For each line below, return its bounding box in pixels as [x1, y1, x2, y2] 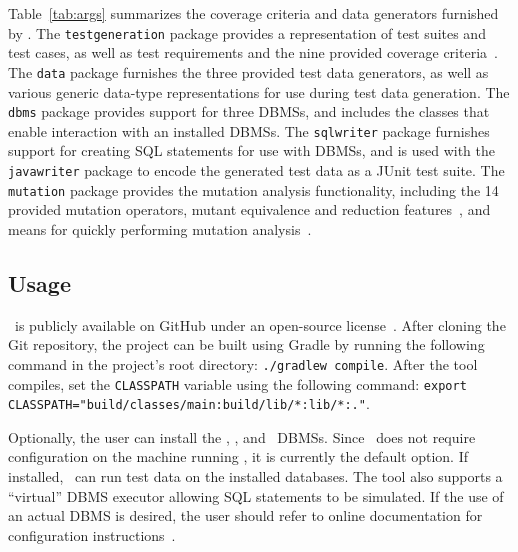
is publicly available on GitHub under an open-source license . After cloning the [14, 314, 506, 335]
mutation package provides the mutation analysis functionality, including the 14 [8, 179, 499, 200]
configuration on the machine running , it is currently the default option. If [8, 446, 468, 467]
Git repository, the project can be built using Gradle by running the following [8, 334, 485, 355]
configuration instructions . [8, 524, 176, 545]
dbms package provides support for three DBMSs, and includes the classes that [8, 101, 490, 122]
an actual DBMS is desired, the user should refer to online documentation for [8, 505, 483, 526]
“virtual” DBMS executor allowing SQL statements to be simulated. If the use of [8, 485, 504, 506]
